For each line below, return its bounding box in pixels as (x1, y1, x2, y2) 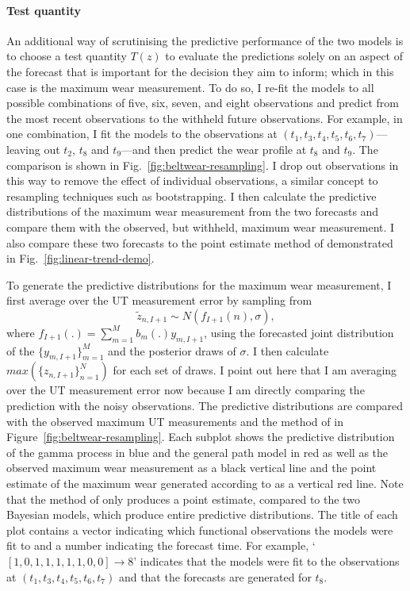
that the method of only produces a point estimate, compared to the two (6, 490, 360, 507)
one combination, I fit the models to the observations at (6, 125, 278, 142)
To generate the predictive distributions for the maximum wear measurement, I (6, 276, 392, 293)
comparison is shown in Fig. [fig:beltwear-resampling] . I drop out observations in (6, 156, 399, 173)
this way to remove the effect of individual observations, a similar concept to (6, 172, 378, 189)
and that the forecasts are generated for (118, 568, 312, 585)
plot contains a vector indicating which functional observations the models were (6, 521, 393, 538)
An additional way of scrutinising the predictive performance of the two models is (6, 32, 404, 48)
